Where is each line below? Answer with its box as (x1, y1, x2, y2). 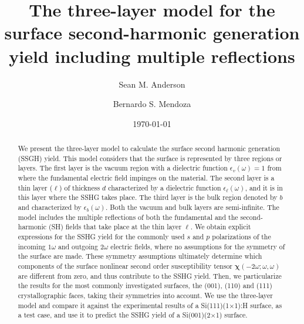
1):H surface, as (234, 300, 282, 310)
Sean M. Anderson (119, 78, 185, 90)
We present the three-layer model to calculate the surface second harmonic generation (18, 143, 281, 153)
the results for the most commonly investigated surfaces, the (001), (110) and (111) (18, 280, 272, 290)
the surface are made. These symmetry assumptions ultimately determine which (18, 251, 262, 261)
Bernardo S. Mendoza (113, 98, 191, 110)
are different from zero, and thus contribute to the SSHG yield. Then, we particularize (18, 270, 282, 280)
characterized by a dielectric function (108, 182, 221, 192)
